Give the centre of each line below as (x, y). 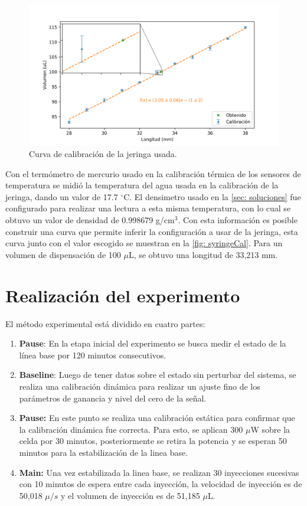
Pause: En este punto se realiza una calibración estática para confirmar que (157, 418)
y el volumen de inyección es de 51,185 (130, 495)
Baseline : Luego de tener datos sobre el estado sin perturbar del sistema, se (158, 375)
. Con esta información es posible (238, 220)
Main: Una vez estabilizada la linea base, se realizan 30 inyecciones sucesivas (159, 472)
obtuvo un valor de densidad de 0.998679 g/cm (90, 220)
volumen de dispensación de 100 (63, 254)
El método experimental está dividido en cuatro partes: (105, 323)
